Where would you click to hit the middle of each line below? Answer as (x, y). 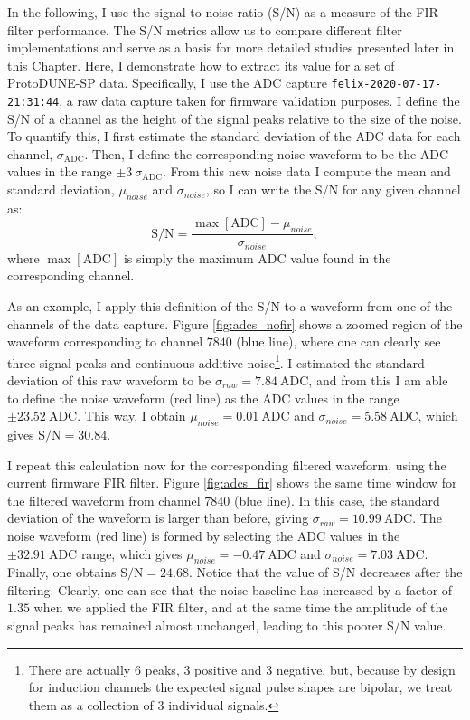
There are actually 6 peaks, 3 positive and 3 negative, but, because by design (242, 669)
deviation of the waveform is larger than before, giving (158, 518)
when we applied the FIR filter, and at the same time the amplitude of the (241, 607)
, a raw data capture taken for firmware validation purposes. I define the (259, 101)
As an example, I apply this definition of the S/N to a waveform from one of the (230, 305)
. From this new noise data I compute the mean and (307, 171)
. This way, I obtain (132, 416)
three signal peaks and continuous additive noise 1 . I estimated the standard (216, 361)
